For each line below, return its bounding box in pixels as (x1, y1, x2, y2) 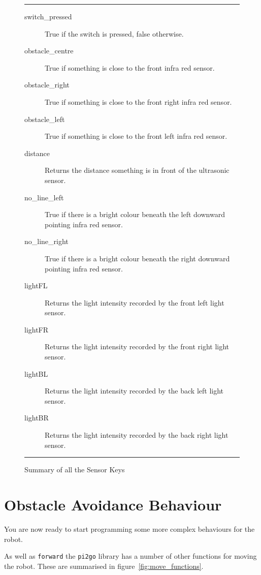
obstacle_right (24, 79, 70, 90)
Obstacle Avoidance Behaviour (4, 494, 222, 515)
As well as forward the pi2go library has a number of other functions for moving (4, 551, 257, 561)
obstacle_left (24, 113, 65, 124)
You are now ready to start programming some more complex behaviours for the (4, 523, 255, 534)
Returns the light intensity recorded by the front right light (45, 341, 230, 352)
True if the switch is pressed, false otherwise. (45, 28, 184, 39)
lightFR (24, 324, 49, 335)
